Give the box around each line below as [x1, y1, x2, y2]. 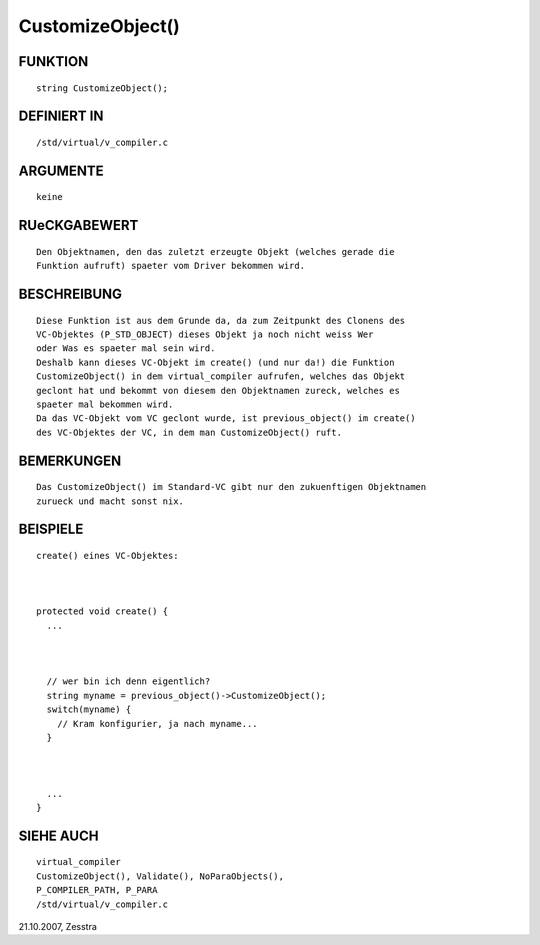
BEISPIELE [18, 521, 84, 538]
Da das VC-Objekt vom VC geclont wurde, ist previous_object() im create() [36, 413, 416, 424]
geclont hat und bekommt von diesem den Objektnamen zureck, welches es [36, 385, 400, 396]
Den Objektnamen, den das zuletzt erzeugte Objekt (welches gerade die [36, 246, 395, 257]
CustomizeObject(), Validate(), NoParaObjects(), [36, 870, 285, 882]
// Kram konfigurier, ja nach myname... [56, 718, 259, 729]
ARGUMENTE [18, 162, 104, 179]
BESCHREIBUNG [18, 285, 123, 302]
